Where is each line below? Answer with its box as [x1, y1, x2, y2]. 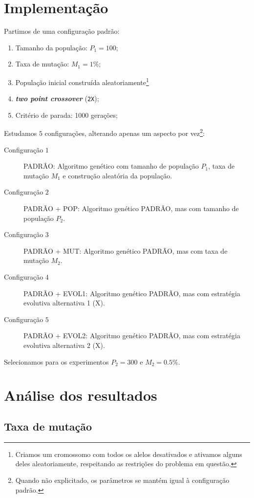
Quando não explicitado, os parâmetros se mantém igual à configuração [15, 475, 230, 485]
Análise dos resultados [4, 385, 157, 405]
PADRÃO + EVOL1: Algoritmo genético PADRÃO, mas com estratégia [23, 288, 240, 298]
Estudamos [4, 128, 37, 138]
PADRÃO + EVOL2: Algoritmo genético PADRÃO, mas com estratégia [23, 330, 240, 341]
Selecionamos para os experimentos [4, 356, 109, 367]
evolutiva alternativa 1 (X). [23, 298, 105, 308]
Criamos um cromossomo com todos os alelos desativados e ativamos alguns [15, 449, 242, 459]
